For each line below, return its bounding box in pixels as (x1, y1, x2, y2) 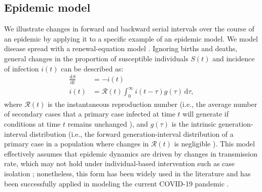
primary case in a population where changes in (4, 138, 149, 149)
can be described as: (61, 63, 124, 73)
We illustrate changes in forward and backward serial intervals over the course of (4, 23, 254, 34)
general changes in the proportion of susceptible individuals (4, 53, 189, 63)
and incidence (212, 53, 255, 63)
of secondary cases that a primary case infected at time (4, 108, 175, 119)
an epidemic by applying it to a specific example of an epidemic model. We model (4, 33, 258, 44)
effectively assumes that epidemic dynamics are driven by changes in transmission (4, 148, 258, 159)
